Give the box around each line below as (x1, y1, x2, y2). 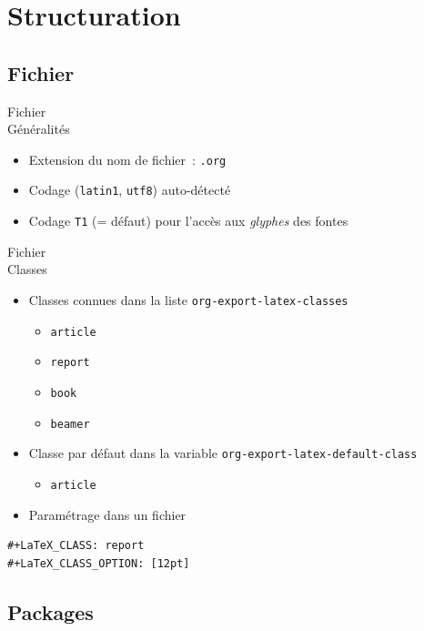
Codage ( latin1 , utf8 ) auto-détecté (28, 180, 231, 199)
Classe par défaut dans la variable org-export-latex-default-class (28, 443, 418, 463)
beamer (50, 417, 90, 431)
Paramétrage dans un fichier (28, 504, 187, 524)
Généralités (7, 119, 70, 138)
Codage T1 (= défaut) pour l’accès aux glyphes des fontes (28, 211, 348, 230)
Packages (7, 597, 94, 626)
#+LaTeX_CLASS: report (7, 539, 145, 553)
